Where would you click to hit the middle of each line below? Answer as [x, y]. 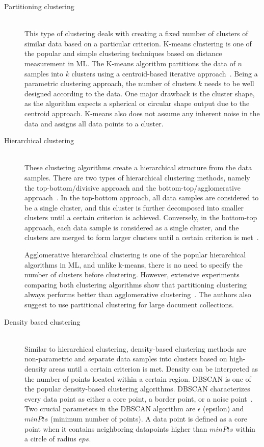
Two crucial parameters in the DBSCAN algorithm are [110, 409]
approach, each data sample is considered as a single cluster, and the [132, 227]
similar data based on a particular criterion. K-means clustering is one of [138, 43]
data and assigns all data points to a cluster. [94, 123]
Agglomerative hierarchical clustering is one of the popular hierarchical [135, 255]
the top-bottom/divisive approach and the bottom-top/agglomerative [133, 187]
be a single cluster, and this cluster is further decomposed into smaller [134, 207]
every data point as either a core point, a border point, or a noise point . [139, 398]
